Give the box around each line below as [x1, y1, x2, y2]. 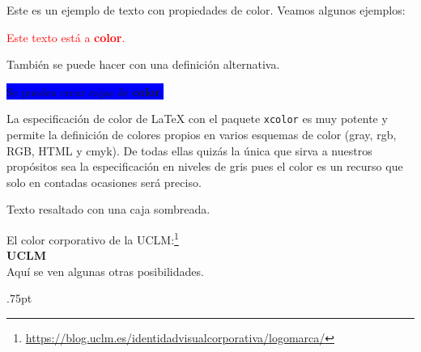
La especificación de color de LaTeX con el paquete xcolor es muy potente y [6, 110, 388, 127]
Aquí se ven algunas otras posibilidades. [6, 262, 204, 279]
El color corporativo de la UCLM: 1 [6, 229, 179, 248]
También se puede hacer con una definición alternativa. [6, 56, 280, 73]
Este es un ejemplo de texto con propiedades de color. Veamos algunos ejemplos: [6, 2, 406, 18]
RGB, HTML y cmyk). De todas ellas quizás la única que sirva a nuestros [6, 142, 372, 159]
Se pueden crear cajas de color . [6, 83, 164, 100]
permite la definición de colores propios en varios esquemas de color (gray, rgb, [6, 126, 397, 143]
